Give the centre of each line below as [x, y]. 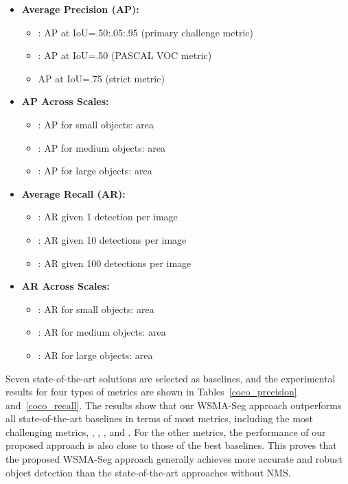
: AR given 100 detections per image [115, 263]
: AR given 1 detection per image [108, 217]
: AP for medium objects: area [102, 147]
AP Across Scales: [65, 101]
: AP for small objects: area [96, 124]
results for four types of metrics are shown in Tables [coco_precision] [151, 392]
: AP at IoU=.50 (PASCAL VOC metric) [125, 55]
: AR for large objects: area [95, 355]
